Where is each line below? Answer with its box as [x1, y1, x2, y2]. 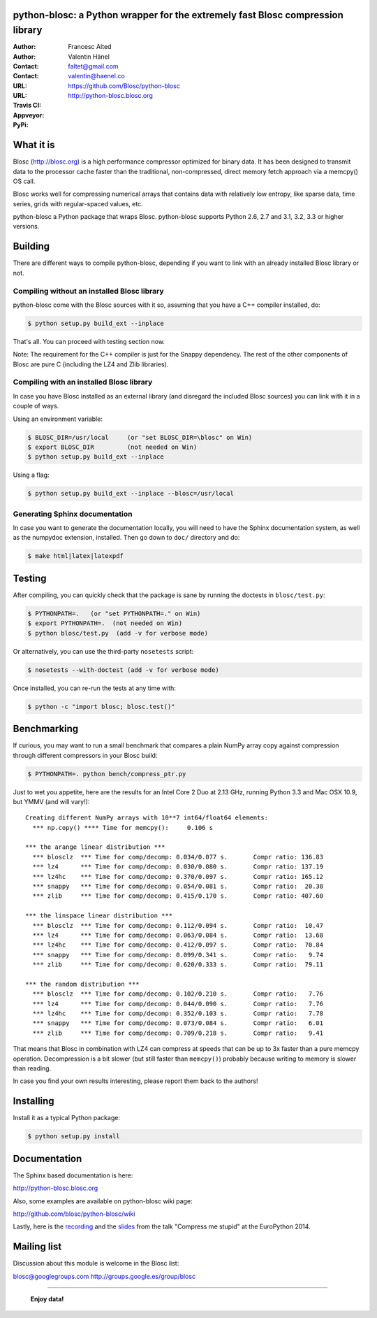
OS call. [13, 177, 36, 185]
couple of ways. [13, 402, 59, 410]
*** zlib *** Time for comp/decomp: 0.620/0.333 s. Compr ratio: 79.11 [32, 961, 324, 968]
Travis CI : [13, 101, 42, 110]
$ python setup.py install [27, 1133, 120, 1140]
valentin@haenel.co [68, 72, 125, 80]
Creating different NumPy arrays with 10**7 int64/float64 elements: [25, 814, 269, 822]
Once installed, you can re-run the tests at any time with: [13, 684, 176, 692]
